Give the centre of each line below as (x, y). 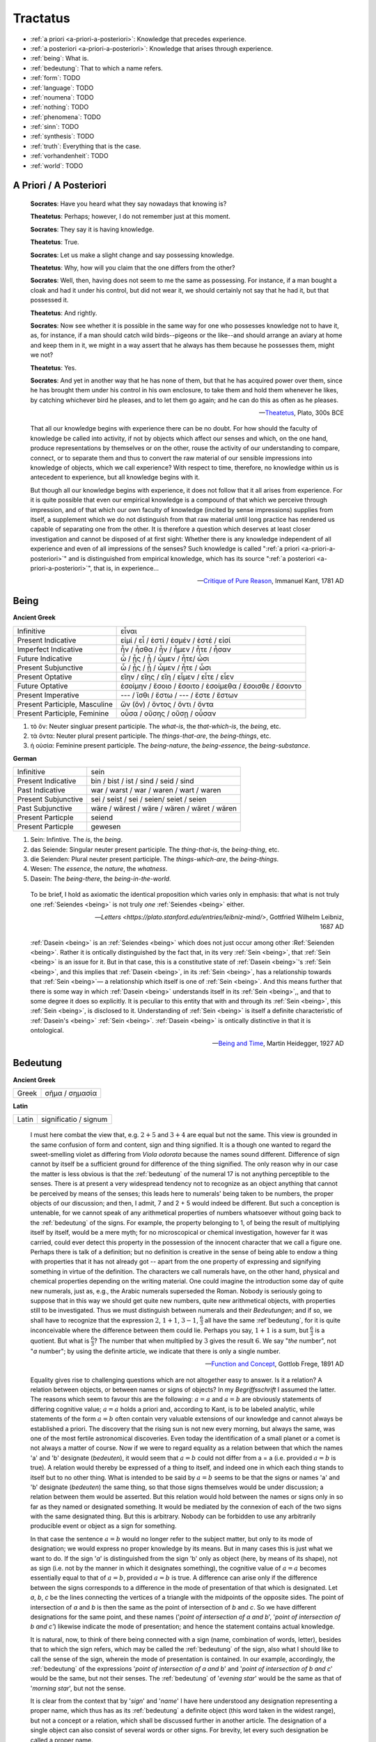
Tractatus (41, 18)
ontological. (47, 1031)
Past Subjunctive (45, 808)
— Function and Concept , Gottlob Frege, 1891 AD (274, 1364)
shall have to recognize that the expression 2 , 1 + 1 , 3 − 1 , (114, 1320)
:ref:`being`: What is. (60, 59)
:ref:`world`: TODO (57, 165)
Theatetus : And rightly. (64, 313)
